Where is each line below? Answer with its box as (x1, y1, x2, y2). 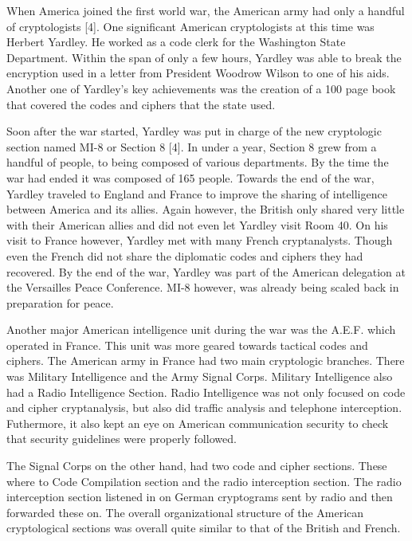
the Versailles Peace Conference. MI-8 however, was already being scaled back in (6, 279, 399, 296)
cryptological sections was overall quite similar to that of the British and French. (6, 519, 401, 536)
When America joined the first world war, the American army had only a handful (6, 2, 405, 18)
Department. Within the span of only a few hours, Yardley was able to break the (6, 49, 402, 65)
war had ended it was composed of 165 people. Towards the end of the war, (6, 169, 375, 186)
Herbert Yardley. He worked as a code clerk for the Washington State (6, 33, 346, 50)
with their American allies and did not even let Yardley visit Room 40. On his (6, 216, 388, 233)
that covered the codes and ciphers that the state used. (6, 96, 276, 112)
